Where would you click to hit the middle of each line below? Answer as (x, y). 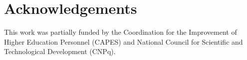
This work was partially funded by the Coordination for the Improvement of (121, 32)
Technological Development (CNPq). (60, 51)
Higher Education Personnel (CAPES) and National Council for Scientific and (123, 41)
